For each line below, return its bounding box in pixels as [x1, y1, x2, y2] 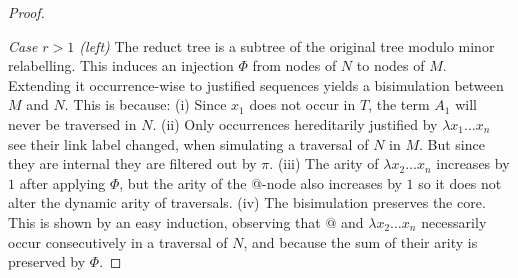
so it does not [418, 172, 502, 193]
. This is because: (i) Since [64, 94, 227, 115]
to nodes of [356, 55, 425, 76]
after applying [19, 172, 106, 193]
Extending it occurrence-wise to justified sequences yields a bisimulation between [8, 74, 504, 95]
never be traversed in [8, 113, 137, 134]
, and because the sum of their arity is [243, 231, 478, 252]
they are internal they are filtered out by [8, 153, 257, 174]
